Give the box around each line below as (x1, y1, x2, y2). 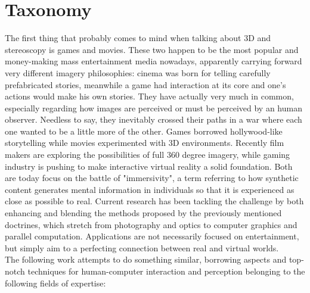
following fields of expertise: (5, 276, 106, 289)
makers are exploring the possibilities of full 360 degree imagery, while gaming (5, 148, 290, 161)
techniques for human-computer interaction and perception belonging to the (27, 265, 305, 277)
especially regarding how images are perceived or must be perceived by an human (5, 101, 302, 114)
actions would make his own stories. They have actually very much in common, (5, 90, 294, 102)
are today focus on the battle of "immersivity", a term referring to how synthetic (5, 172, 299, 184)
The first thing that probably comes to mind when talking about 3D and (5, 32, 271, 44)
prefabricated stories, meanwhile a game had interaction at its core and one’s (5, 78, 286, 91)
